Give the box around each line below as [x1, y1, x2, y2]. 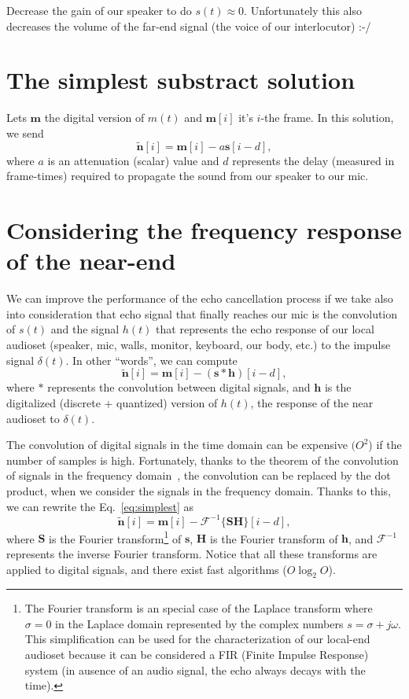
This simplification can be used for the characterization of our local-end [24, 631, 370, 647]
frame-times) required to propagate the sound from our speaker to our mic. [6, 167, 369, 184]
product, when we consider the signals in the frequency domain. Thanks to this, [6, 482, 391, 498]
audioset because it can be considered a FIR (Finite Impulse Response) [24, 646, 369, 663]
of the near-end [6, 245, 176, 277]
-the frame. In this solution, [260, 109, 394, 126]
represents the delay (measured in [232, 152, 395, 168]
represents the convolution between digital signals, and [47, 379, 311, 395]
